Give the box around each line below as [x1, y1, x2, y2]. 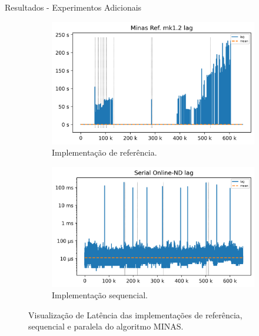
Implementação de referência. [52, 146, 157, 159]
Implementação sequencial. [52, 289, 148, 301]
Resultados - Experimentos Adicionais [5, 1, 142, 13]
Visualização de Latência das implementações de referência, [28, 308, 243, 321]
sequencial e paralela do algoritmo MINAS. [28, 320, 184, 332]
